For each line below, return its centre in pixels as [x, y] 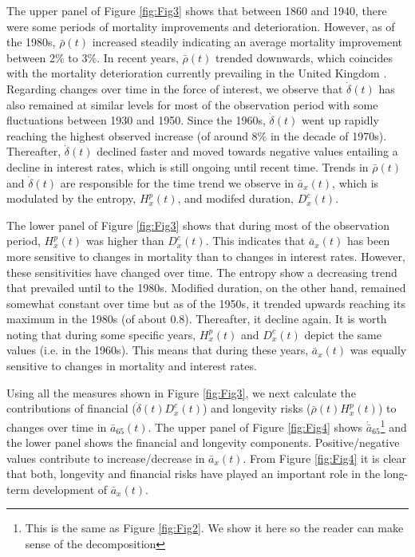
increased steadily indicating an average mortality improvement [247, 42]
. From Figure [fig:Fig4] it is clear [324, 458]
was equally [378, 350]
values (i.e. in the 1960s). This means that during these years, [158, 350]
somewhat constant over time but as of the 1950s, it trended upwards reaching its [206, 303]
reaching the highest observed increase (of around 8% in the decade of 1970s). [197, 135]
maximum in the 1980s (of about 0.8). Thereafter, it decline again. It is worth [197, 319]
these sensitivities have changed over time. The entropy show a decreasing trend [202, 272]
